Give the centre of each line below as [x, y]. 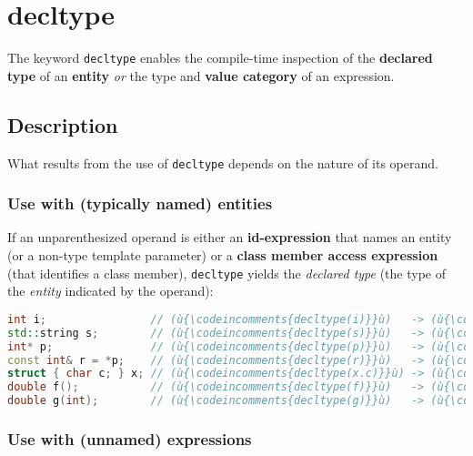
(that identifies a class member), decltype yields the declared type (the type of [226, 273]
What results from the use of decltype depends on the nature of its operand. [223, 162]
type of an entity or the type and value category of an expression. [201, 75]
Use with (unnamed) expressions [130, 438]
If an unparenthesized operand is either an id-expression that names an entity [230, 237]
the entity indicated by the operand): [111, 291]
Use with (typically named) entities [140, 203]
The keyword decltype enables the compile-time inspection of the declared [220, 58]
